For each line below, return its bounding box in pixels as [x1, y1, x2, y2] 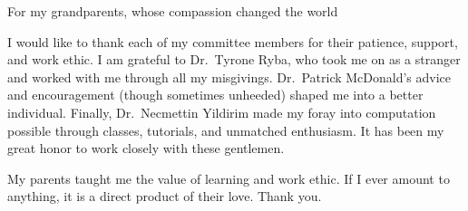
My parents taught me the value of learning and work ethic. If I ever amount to [7, 168, 450, 187]
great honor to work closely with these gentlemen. [7, 139, 285, 158]
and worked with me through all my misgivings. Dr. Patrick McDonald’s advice [7, 67, 452, 86]
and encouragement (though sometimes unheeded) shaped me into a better [7, 85, 424, 104]
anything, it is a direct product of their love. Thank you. [7, 187, 322, 206]
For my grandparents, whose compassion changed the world [7, 2, 338, 20]
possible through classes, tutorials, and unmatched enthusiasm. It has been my [7, 120, 444, 139]
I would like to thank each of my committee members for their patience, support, [7, 32, 458, 51]
